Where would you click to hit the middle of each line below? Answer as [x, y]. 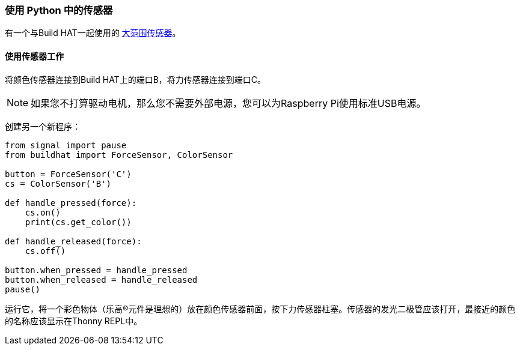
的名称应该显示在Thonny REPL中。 [74, 321]
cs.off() [45, 251]
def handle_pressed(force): [71, 203]
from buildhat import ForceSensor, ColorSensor [119, 155]
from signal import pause [66, 145]
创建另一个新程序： [43, 126]
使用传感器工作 [34, 56]
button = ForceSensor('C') [68, 174]
